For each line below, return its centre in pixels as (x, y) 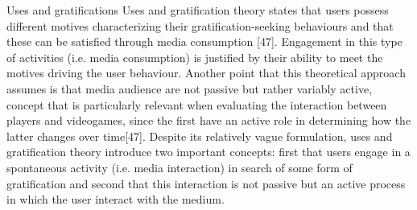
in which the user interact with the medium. (116, 199)
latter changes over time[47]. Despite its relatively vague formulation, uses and (200, 136)
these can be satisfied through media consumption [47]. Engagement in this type (204, 41)
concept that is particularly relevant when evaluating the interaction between (197, 104)
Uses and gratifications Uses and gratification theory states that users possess (198, 10)
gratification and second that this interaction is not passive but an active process (206, 183)
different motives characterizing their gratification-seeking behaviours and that (200, 25)
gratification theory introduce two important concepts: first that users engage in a (208, 152)
